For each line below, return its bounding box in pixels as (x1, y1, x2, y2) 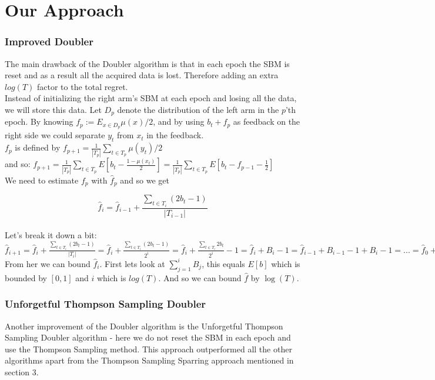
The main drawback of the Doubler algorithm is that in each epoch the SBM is (5, 57, 290, 69)
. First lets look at (99, 257, 165, 269)
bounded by (5, 271, 47, 284)
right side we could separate (5, 129, 105, 141)
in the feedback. (146, 129, 204, 141)
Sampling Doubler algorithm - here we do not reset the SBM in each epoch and (5, 331, 291, 344)
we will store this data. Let (5, 103, 102, 115)
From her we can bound (5, 257, 91, 269)
